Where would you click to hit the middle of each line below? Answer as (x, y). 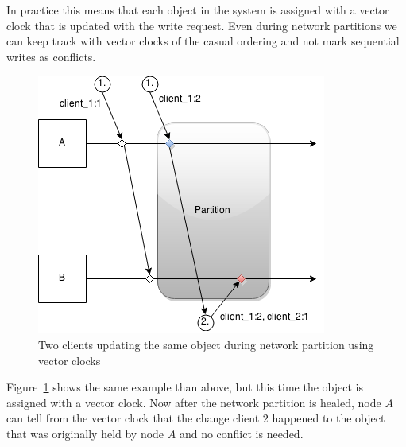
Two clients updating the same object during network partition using (206, 344)
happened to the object (329, 418)
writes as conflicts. (51, 56)
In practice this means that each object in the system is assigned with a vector (198, 10)
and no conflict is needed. (241, 433)
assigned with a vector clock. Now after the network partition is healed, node (194, 402)
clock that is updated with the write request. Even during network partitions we (202, 25)
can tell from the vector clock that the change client (133, 418)
